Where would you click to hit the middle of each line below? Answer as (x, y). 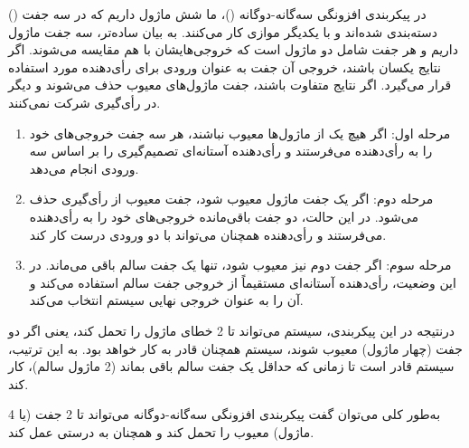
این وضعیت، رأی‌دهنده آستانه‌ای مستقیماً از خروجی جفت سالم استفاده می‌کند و (243, 282)
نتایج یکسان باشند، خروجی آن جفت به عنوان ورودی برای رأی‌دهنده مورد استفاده (225, 67)
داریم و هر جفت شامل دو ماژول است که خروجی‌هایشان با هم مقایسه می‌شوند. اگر (233, 49)
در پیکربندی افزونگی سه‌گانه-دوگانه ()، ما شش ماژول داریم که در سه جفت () (217, 14)
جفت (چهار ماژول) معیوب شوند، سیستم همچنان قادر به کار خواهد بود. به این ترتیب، (235, 348)
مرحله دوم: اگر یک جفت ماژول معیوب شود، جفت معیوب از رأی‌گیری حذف (231, 199)
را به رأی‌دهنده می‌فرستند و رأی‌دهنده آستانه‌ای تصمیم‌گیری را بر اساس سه (231, 151)
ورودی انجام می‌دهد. (84, 168)
